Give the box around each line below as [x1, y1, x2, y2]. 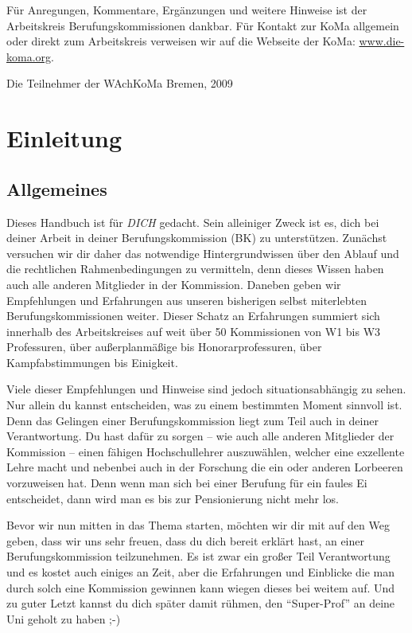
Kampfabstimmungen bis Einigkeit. [6, 354, 178, 370]
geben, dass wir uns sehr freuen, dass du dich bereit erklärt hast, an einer [6, 532, 364, 549]
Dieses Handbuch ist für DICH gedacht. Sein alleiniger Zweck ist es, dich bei [6, 213, 379, 230]
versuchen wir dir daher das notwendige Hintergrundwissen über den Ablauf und [6, 244, 399, 261]
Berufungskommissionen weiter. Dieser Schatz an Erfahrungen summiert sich [6, 307, 380, 324]
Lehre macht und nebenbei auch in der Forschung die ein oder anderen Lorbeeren [6, 459, 403, 475]
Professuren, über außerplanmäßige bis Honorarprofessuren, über [6, 338, 322, 355]
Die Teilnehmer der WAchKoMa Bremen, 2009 [6, 75, 233, 92]
